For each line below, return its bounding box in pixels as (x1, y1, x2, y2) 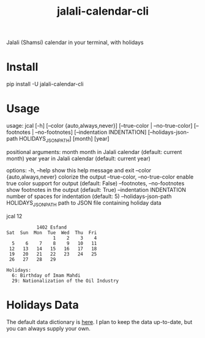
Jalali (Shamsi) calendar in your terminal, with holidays (6, 39, 144, 46)
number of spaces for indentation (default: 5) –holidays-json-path (6, 193, 172, 200)
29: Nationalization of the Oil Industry (12, 277, 119, 284)
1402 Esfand (36, 224, 67, 230)
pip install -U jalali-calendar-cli (6, 81, 84, 88)
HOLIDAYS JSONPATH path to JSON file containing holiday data (6, 199, 162, 208)
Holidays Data (6, 298, 79, 312)
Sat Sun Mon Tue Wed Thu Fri (6, 229, 97, 236)
